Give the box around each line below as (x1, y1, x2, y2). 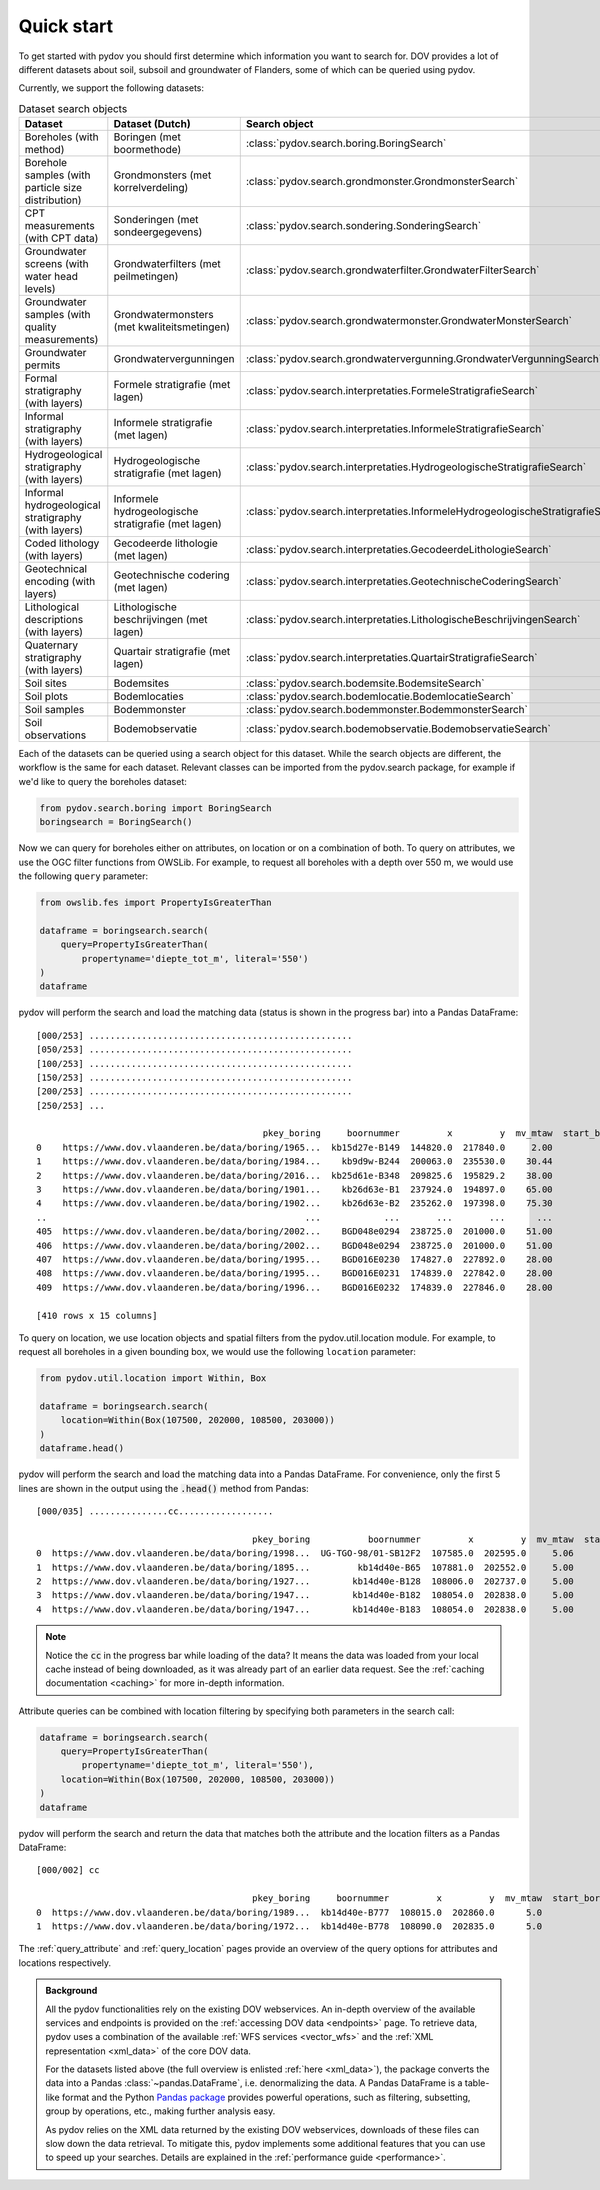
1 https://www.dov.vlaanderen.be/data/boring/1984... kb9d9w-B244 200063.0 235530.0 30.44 (36, 1156, 554, 1167)
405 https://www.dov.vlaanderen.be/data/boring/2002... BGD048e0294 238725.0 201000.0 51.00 (36, 1226, 554, 1237)
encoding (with (24, 575, 96, 589)
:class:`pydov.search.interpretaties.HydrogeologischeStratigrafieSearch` (245, 460, 587, 474)
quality (24, 320, 57, 334)
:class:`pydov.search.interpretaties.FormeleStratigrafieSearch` (245, 384, 539, 398)
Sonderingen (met (113, 213, 199, 227)
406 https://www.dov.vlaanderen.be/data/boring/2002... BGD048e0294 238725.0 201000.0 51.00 (36, 1240, 554, 1251)
